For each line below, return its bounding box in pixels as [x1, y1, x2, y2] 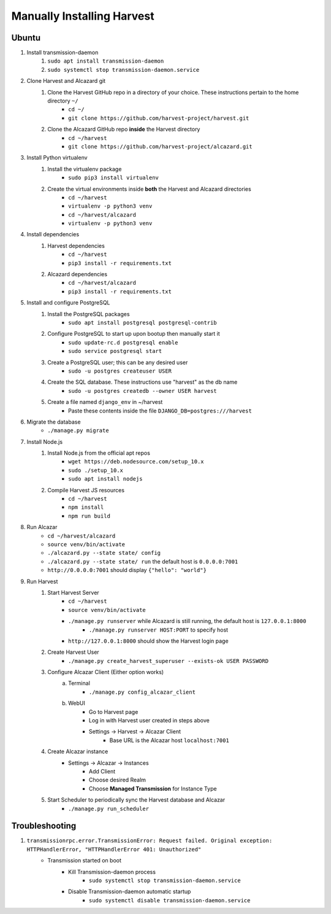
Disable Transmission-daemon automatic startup [68, 888, 191, 896]
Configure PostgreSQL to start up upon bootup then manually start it [47, 330, 220, 338]
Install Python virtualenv [26, 154, 88, 161]
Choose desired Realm [89, 777, 146, 784]
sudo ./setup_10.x [68, 467, 124, 474]
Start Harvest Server [47, 589, 99, 596]
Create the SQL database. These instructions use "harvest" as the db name [47, 378, 238, 386]
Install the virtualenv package [47, 165, 122, 172]
